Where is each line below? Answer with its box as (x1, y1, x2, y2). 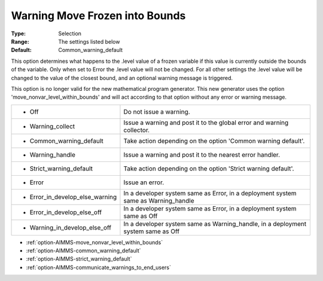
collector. (123, 126, 150, 134)
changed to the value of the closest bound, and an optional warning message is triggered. (11, 74, 233, 81)
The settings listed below (58, 38, 120, 45)
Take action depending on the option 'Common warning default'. (123, 136, 305, 145)
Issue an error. (123, 178, 164, 187)
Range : (11, 38, 29, 45)
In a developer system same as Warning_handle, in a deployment (123, 219, 307, 228)
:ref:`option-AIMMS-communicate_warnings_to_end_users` (26, 264, 172, 271)
